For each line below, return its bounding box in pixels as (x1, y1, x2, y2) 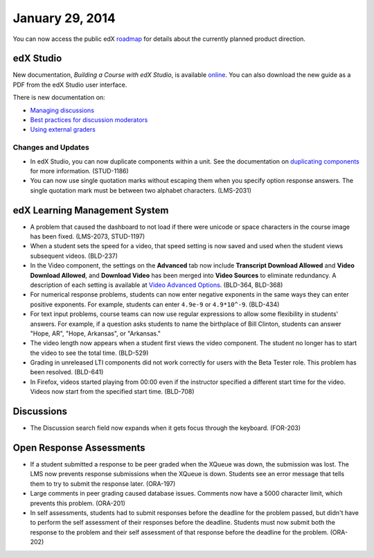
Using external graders (30, 125, 96, 134)
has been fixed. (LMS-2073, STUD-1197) (30, 232, 145, 241)
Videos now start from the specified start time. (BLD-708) (30, 387, 195, 396)
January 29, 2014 (12, 10, 116, 26)
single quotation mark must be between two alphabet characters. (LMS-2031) (30, 186, 252, 194)
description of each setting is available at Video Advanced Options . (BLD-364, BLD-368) (30, 281, 283, 289)
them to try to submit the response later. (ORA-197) (30, 479, 176, 488)
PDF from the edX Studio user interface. (12, 80, 127, 89)
